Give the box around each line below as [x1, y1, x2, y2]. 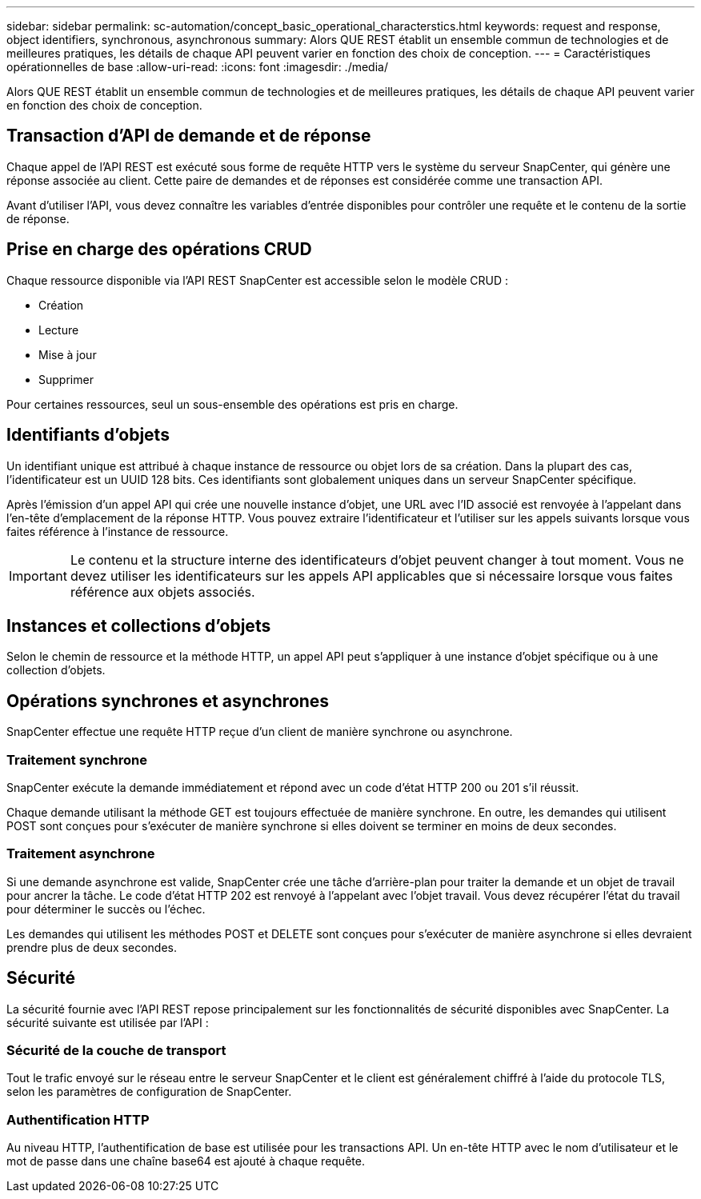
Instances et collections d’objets [6, 615, 271, 636]
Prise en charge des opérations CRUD [6, 239, 312, 260]
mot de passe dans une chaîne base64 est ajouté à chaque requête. [6, 1154, 365, 1169]
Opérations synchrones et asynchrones [6, 690, 330, 711]
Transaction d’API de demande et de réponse [6, 126, 371, 146]
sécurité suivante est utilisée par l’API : [6, 1015, 209, 1029]
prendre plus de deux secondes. [6, 940, 177, 954]
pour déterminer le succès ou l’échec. [6, 901, 206, 916]
